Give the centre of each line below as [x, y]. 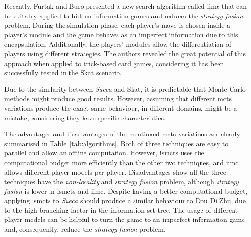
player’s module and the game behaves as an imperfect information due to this [121, 34]
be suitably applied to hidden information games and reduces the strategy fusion [124, 15]
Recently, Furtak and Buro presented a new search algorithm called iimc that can [126, 6]
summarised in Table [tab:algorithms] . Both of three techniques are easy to [117, 143]
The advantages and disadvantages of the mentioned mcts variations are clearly [122, 134]
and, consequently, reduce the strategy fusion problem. [85, 229]
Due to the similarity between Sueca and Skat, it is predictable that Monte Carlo [125, 89]
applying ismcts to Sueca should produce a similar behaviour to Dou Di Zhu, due [125, 200]
